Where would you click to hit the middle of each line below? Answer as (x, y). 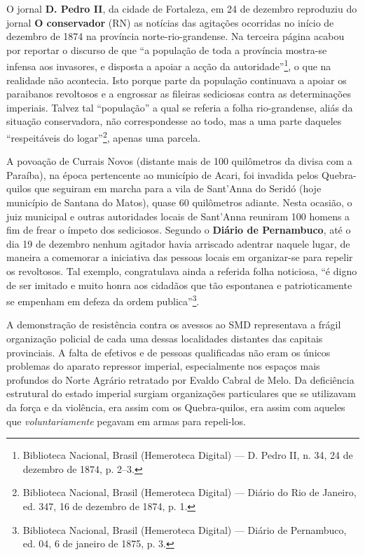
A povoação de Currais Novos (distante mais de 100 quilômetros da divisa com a (179, 161)
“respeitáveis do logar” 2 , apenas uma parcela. (104, 136)
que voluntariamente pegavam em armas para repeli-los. (126, 421)
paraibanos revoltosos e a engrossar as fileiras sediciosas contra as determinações (179, 94)
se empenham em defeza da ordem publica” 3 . (103, 300)
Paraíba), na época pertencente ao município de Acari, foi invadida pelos (163, 174)
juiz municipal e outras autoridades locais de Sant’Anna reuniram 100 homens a (178, 216)
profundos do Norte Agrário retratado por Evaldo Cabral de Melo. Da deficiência (180, 379)
